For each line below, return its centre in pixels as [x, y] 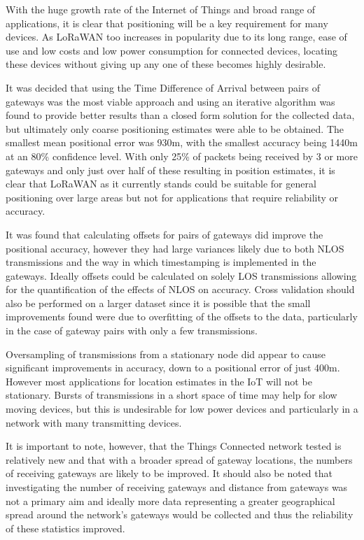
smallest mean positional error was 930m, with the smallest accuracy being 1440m [182, 142]
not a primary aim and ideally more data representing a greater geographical [170, 500]
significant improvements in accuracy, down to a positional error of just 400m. [173, 368]
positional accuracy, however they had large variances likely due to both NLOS [175, 248]
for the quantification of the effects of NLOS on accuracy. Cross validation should [180, 289]
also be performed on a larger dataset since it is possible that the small [158, 303]
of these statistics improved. [65, 528]
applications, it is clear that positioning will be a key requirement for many [167, 23]
